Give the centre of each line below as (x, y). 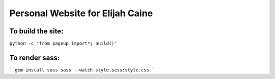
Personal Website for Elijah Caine (81, 13)
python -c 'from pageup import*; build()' (63, 44)
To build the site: (36, 31)
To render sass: (35, 57)
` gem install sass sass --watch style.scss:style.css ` (82, 70)
